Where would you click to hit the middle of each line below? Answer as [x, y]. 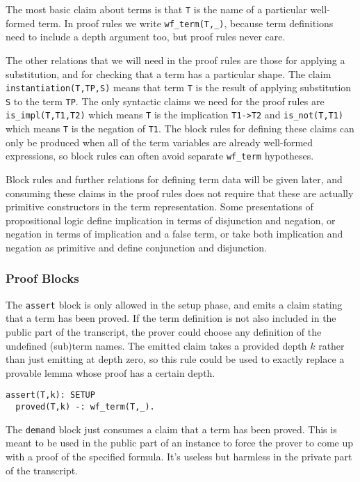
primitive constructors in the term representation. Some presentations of [159, 207]
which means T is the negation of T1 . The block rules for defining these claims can [180, 129]
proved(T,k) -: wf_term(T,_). [85, 407]
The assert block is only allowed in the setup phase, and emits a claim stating [174, 304]
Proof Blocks [42, 278]
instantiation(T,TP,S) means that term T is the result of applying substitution [179, 87]
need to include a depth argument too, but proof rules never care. [146, 37]
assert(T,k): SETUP [50, 395]
